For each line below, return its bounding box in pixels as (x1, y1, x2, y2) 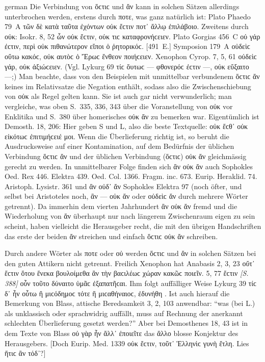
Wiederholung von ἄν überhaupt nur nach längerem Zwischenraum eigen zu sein (5, 211, 255, 221)
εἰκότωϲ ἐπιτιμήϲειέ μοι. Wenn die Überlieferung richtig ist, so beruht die (5, 131, 229, 141)
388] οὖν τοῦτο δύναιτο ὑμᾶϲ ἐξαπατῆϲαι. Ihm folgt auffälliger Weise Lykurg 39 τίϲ (5, 278, 257, 289)
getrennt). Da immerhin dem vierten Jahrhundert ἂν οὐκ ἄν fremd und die (5, 200, 237, 211)
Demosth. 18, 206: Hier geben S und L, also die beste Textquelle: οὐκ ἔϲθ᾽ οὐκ (5, 121, 248, 132)
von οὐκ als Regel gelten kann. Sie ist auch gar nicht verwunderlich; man (5, 91, 232, 101)
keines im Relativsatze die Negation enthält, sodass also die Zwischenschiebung (5, 81, 251, 91)
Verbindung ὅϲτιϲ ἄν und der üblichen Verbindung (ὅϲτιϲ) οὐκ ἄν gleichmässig (5, 150, 247, 161)
